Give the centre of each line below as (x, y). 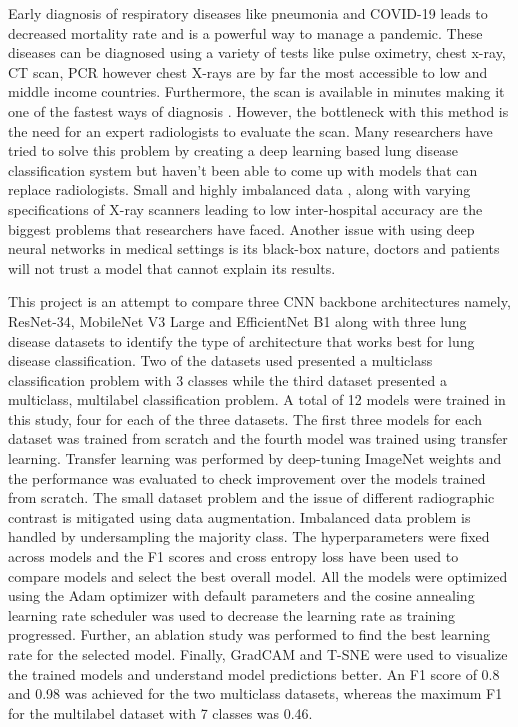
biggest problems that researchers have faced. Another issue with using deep (241, 228)
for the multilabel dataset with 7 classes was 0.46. (160, 712)
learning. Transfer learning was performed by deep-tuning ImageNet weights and (255, 458)
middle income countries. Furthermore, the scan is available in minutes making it (256, 91)
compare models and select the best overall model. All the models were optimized (258, 575)
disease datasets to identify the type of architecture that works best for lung (241, 340)
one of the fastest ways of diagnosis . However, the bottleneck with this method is (258, 110)
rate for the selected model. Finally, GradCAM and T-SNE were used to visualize (258, 654)
